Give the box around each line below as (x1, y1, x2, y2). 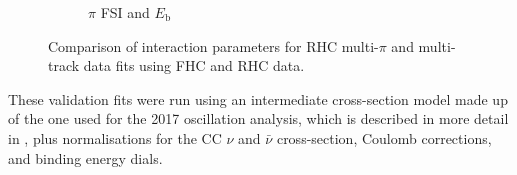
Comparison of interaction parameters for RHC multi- (48, 35, 379, 56)
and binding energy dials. (8, 147, 163, 168)
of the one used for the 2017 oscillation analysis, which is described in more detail (8, 108, 509, 129)
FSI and (100, 2, 150, 22)
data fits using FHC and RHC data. (83, 55, 305, 76)
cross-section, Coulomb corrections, (276, 127, 492, 148)
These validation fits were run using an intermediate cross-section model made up (8, 88, 508, 109)
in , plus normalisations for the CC (8, 127, 222, 148)
